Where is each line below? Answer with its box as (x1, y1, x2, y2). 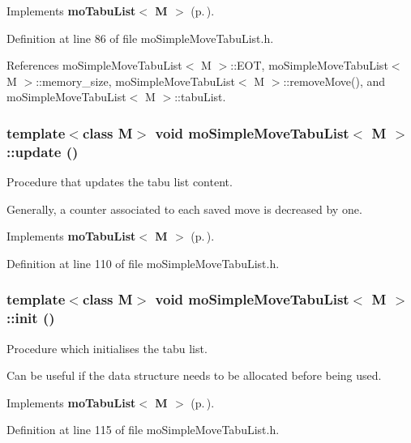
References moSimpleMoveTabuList (6, 57, 182, 74)
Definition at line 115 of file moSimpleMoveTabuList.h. (6, 421, 280, 438)
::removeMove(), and (283, 72, 386, 89)
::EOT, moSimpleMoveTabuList (230, 57, 388, 74)
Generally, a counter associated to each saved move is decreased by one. (6, 200, 362, 217)
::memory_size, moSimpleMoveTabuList (36, 72, 235, 89)
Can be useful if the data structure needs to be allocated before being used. (6, 367, 382, 384)
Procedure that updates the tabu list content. (6, 173, 233, 190)
